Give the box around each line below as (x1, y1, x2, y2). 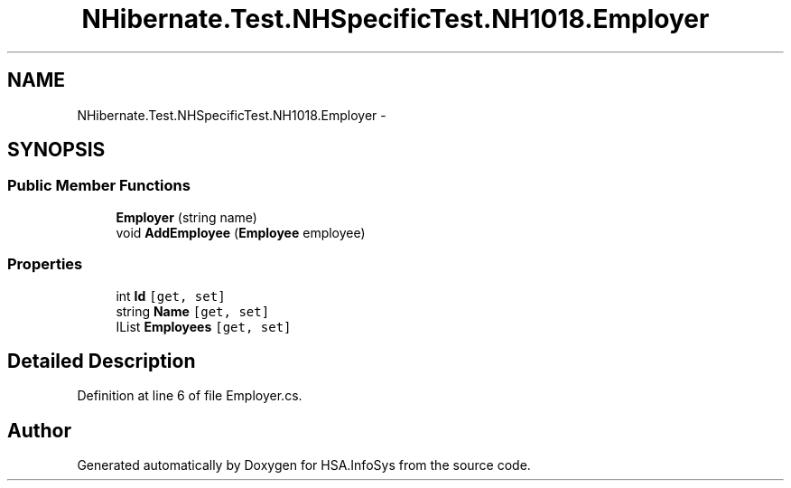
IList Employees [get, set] (116, 318, 292, 334)
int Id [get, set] (116, 287, 226, 304)
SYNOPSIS (7, 138, 106, 162)
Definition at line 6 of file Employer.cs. (77, 388, 302, 404)
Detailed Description (7, 349, 196, 372)
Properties (7, 255, 83, 274)
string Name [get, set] (116, 303, 270, 319)
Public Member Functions (7, 176, 191, 195)
